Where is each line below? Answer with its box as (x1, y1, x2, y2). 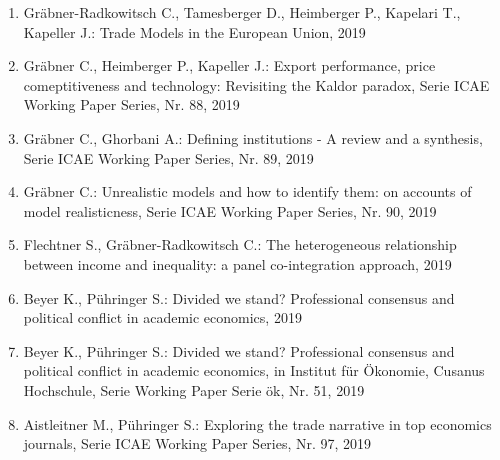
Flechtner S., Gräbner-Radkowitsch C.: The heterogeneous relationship (23, 234, 457, 255)
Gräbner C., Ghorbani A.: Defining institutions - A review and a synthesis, (23, 127, 483, 148)
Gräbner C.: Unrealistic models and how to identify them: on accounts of (23, 181, 472, 202)
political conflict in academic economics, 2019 (23, 307, 302, 328)
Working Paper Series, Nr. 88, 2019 (23, 94, 240, 115)
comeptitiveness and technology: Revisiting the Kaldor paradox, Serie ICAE (23, 74, 490, 95)
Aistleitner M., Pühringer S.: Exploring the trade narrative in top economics (23, 413, 492, 434)
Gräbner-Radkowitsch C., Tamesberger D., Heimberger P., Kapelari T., (23, 2, 461, 22)
